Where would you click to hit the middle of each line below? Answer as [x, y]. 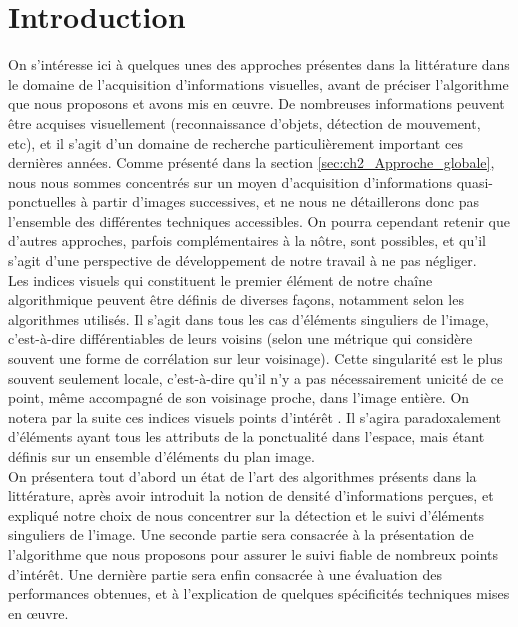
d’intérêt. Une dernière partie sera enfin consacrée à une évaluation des [225, 573]
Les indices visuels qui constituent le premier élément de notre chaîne [220, 279]
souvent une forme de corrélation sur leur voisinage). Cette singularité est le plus [255, 358]
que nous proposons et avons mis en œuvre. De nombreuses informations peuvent [256, 103]
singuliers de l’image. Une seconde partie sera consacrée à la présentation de [241, 534]
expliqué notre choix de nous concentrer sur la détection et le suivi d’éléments [246, 514]
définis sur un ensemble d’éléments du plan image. [161, 456]
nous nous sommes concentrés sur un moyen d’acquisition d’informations [230, 181]
